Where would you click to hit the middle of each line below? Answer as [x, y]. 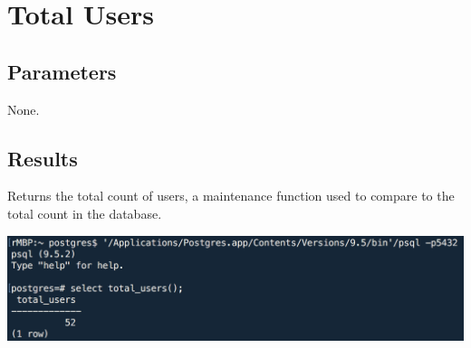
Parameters [62, 71]
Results [43, 158]
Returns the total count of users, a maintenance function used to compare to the [231, 196]
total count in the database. [85, 213]
